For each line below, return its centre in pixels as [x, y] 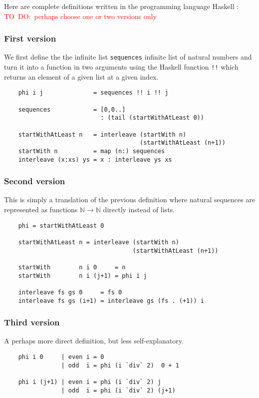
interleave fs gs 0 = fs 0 [70, 292]
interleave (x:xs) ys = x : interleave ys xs [95, 159]
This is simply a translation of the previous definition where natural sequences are [130, 200]
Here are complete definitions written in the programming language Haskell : [122, 6]
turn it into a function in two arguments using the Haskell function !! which [121, 67]
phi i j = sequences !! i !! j [93, 93]
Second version [35, 181]
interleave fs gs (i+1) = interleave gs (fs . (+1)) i [111, 301]
